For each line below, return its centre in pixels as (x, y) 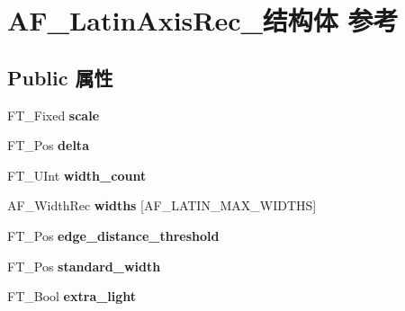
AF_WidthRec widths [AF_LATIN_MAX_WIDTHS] (162, 205)
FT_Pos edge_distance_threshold (113, 235)
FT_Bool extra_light (72, 296)
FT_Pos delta (48, 145)
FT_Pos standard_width (84, 266)
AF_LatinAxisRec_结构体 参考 (203, 20)
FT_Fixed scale (54, 115)
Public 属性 (60, 77)
